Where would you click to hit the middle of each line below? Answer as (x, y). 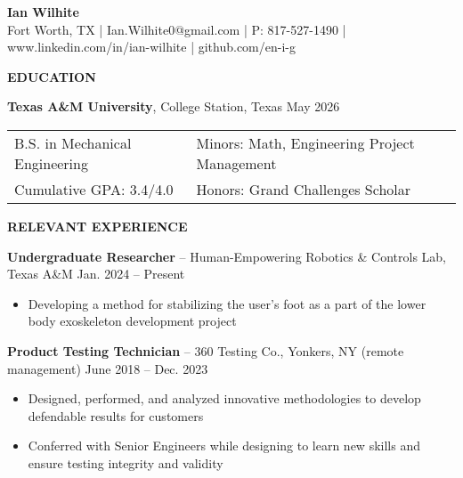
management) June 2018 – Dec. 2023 (108, 368)
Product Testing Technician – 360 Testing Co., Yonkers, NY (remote (206, 350)
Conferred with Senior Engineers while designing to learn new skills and (224, 446)
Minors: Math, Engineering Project (305, 142)
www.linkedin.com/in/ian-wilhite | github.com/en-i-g (151, 47)
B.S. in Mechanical (73, 142)
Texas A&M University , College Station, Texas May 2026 (174, 106)
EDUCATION (52, 76)
